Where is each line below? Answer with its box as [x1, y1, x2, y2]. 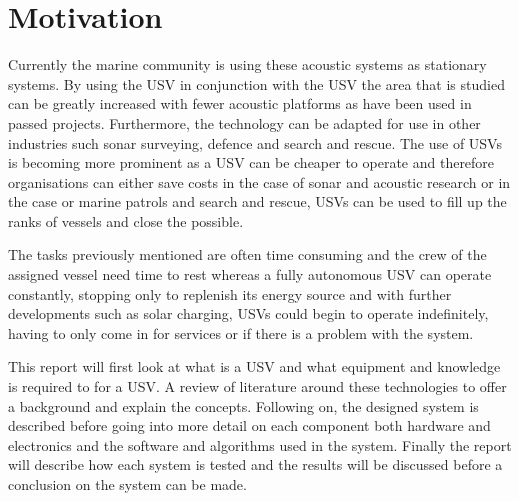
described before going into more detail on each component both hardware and [8, 415, 491, 436]
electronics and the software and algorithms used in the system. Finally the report [8, 434, 512, 455]
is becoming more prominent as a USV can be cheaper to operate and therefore [8, 152, 495, 173]
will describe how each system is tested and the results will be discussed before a [8, 454, 503, 475]
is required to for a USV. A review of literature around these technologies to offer [8, 376, 507, 397]
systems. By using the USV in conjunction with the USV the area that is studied [8, 73, 505, 94]
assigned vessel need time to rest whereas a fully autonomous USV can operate [8, 264, 492, 285]
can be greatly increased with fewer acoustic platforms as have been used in [8, 93, 472, 114]
